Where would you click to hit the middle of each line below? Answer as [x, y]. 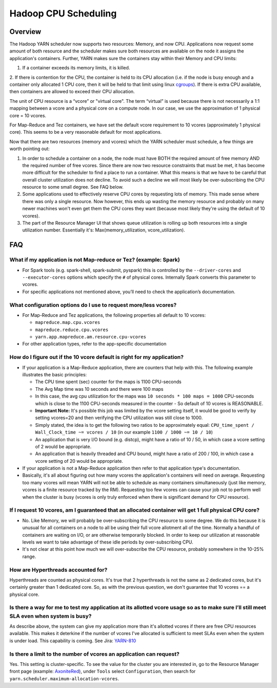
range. [29, 556]
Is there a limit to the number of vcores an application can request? [94, 654]
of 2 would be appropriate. [63, 446]
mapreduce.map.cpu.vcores [68, 322]
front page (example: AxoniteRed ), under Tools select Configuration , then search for [103, 672]
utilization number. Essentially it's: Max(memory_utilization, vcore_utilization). [104, 230]
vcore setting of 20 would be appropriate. [79, 461]
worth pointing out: [29, 149]
